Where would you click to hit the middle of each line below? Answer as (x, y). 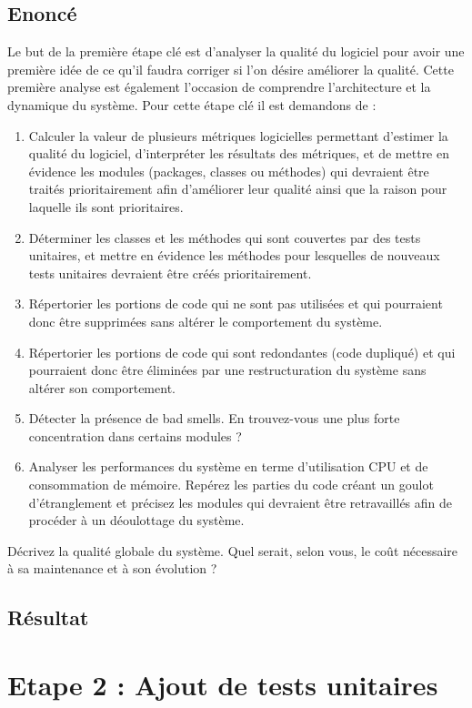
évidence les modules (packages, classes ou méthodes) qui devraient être (229, 171)
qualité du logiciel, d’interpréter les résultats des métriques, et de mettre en (239, 153)
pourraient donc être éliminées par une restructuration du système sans (227, 370)
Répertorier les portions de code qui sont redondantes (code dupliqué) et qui (242, 352)
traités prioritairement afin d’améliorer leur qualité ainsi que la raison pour (238, 189)
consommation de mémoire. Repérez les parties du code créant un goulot (231, 485)
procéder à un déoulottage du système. (136, 520)
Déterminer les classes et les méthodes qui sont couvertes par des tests (225, 237)
